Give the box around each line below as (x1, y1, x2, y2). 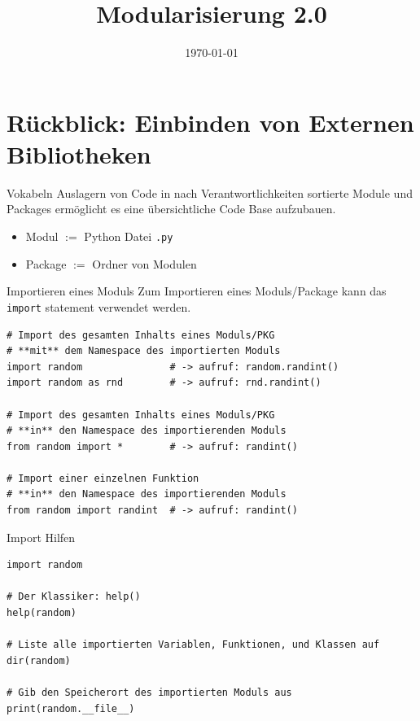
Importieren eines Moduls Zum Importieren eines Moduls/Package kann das (7, 282, 387, 299)
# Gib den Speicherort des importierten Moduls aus (7, 687, 292, 698)
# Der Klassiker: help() (7, 591, 141, 603)
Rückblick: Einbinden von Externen (7, 105, 414, 138)
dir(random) (7, 654, 71, 666)
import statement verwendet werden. (7, 298, 191, 315)
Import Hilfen (7, 528, 76, 545)
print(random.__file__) (7, 702, 135, 714)
